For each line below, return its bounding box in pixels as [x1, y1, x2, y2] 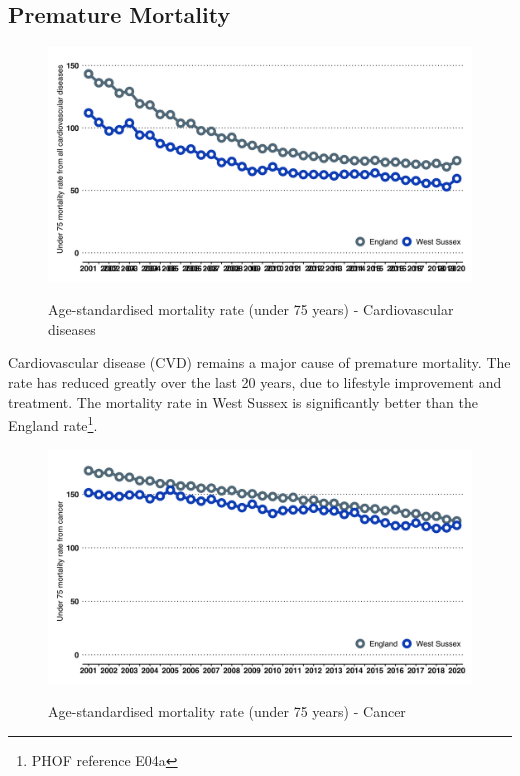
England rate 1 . [8, 412, 98, 435]
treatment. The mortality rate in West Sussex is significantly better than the [8, 391, 478, 412]
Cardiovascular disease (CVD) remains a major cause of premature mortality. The [8, 352, 511, 373]
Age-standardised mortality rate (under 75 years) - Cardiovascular [48, 299, 454, 320]
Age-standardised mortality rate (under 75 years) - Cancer [48, 701, 406, 722]
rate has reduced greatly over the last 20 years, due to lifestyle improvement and [8, 371, 502, 392]
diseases [48, 318, 96, 339]
